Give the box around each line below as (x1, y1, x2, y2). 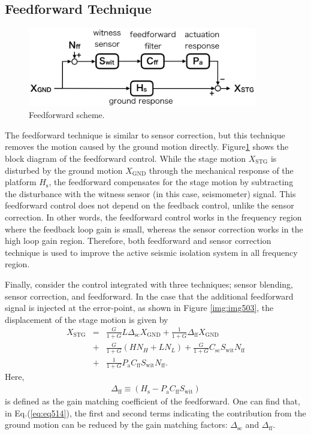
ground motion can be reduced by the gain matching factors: (5, 418, 228, 431)
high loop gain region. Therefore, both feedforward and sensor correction (5, 234, 271, 247)
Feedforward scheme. (29, 108, 105, 121)
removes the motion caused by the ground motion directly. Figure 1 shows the (5, 140, 289, 153)
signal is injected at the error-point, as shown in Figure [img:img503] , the (5, 301, 274, 314)
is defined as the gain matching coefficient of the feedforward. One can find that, (5, 395, 300, 407)
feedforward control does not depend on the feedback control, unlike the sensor (5, 199, 294, 212)
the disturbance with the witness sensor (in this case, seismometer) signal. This (5, 187, 296, 200)
